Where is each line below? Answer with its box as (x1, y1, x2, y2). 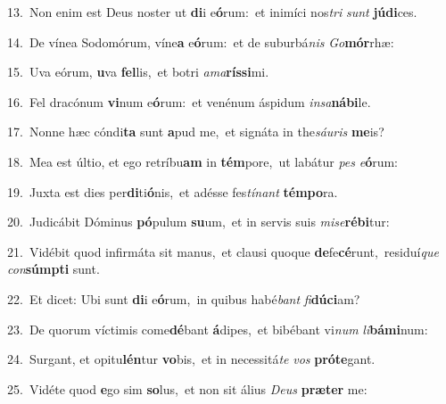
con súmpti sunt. (7, 260, 100, 278)
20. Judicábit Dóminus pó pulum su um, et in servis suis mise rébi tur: (7, 212, 390, 231)
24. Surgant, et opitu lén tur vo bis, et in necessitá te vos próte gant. (7, 350, 376, 368)
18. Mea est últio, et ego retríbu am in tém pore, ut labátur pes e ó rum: (7, 152, 399, 170)
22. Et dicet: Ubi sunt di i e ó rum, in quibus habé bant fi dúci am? (7, 289, 360, 308)
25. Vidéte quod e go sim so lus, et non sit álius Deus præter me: (7, 379, 368, 398)
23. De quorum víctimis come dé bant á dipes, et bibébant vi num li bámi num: (7, 319, 428, 338)
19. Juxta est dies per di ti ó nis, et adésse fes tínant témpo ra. (7, 182, 338, 201)
